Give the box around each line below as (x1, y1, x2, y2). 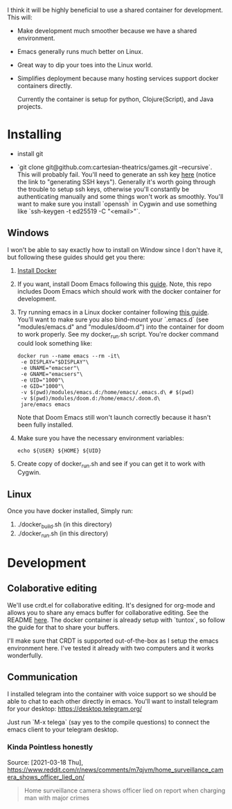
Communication (7, 671, 78, 683)
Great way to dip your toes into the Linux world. (17, 61, 153, 69)
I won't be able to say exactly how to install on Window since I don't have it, (7, 245, 223, 254)
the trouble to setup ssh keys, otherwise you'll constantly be (17, 185, 190, 193)
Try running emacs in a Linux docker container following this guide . (17, 308, 210, 316)
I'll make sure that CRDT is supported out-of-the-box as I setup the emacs (7, 637, 219, 645)
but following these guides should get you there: (7, 253, 145, 261)
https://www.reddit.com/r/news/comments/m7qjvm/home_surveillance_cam (7, 765, 224, 774)
